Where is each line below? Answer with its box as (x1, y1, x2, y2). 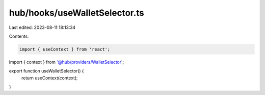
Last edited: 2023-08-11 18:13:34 (9, 24, 76, 30)
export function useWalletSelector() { (9, 68, 84, 74)
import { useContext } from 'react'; (19, 47, 110, 52)
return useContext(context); (21, 75, 78, 81)
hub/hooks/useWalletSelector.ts (9, 7, 144, 18)
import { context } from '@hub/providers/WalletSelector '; (9, 59, 124, 65)
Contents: (9, 33, 29, 39)
